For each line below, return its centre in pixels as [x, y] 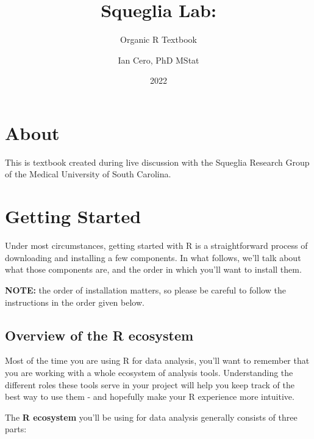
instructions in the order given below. [75, 302]
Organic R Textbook [159, 39]
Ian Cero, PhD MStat [159, 60]
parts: [16, 429]
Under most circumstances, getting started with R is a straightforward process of [156, 245]
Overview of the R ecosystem [99, 335]
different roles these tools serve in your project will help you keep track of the [150, 384]
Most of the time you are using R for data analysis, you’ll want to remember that [157, 360]
